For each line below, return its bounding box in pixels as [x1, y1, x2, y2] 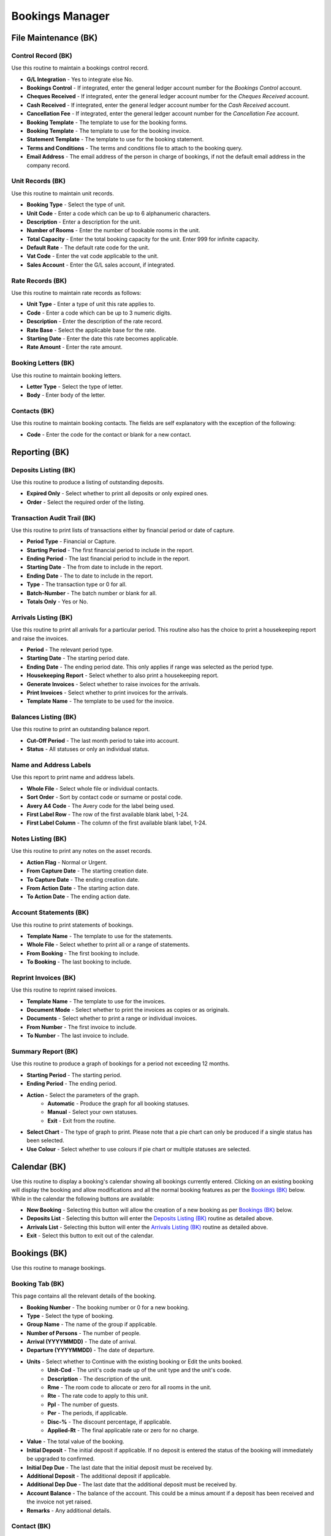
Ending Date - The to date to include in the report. [26, 572, 153, 579]
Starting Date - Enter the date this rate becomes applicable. [26, 335, 178, 342]
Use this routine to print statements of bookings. [11, 921, 134, 928]
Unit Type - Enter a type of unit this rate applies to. [26, 300, 156, 308]
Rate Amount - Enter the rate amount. [26, 343, 123, 351]
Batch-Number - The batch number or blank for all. [26, 589, 158, 597]
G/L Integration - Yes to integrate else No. [26, 76, 134, 83]
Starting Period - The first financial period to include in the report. [26, 546, 194, 554]
